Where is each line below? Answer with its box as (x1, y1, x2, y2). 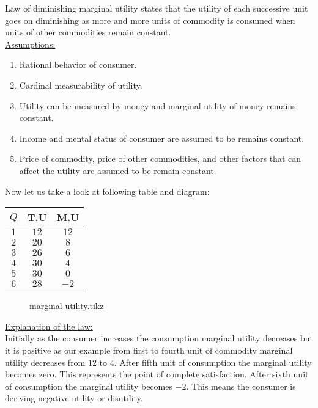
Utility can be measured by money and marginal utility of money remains (19, 99, 296, 112)
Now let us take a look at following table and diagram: (5, 184, 210, 197)
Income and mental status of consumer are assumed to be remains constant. (19, 131, 305, 144)
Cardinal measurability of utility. (19, 78, 142, 91)
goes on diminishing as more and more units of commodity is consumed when (5, 13, 295, 26)
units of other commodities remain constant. (5, 26, 171, 38)
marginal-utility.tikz (29, 299, 104, 312)
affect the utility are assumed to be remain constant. (19, 164, 216, 177)
